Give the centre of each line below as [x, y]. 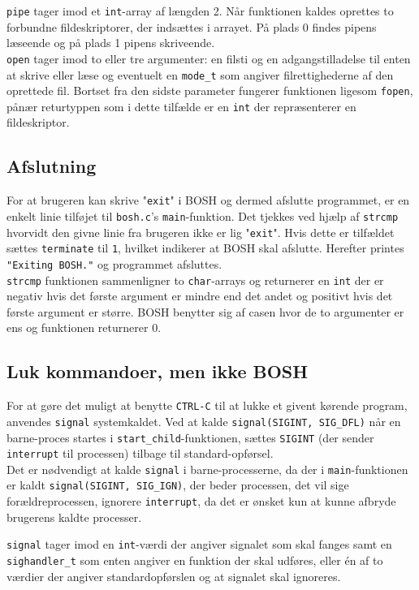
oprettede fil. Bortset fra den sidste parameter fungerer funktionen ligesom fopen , [210, 90]
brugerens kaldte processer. [74, 517]
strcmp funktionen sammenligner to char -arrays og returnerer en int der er [195, 280]
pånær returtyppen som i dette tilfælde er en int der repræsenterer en [181, 106]
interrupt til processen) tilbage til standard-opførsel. [140, 453]
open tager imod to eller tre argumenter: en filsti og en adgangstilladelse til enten [209, 58]
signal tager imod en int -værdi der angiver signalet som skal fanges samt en [199, 544]
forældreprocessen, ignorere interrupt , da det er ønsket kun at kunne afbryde [201, 501]
